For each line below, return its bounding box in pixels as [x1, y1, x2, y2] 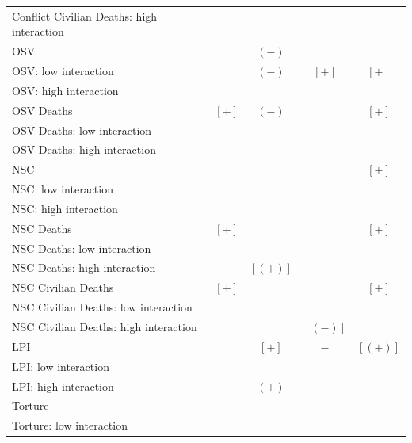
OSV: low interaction [12, 63, 114, 79]
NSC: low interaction [12, 181, 113, 197]
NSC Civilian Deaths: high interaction [12, 319, 197, 334]
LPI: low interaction [12, 357, 109, 374]
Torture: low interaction [12, 417, 128, 433]
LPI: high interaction [12, 377, 114, 394]
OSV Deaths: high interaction [12, 141, 156, 158]
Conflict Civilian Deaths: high [12, 7, 158, 24]
